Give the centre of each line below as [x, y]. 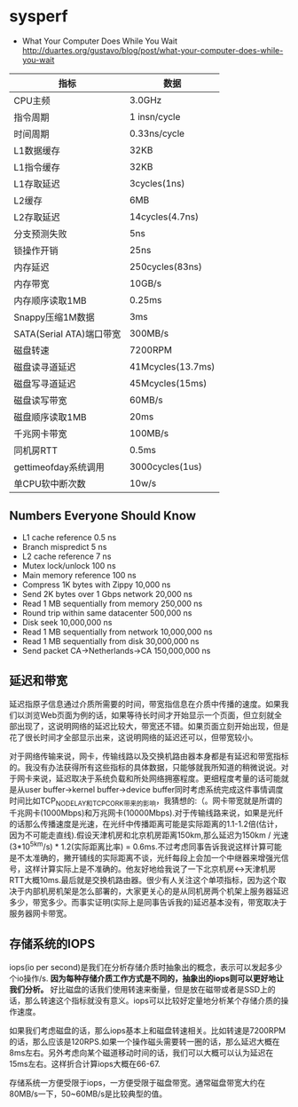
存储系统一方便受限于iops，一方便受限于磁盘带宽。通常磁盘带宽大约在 [137, 1082]
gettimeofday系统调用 [59, 466]
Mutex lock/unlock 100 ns [69, 565]
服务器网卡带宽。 [40, 913]
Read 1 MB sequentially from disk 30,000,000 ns [110, 641]
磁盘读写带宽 [41, 400]
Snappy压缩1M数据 [54, 317]
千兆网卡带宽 [41, 434]
